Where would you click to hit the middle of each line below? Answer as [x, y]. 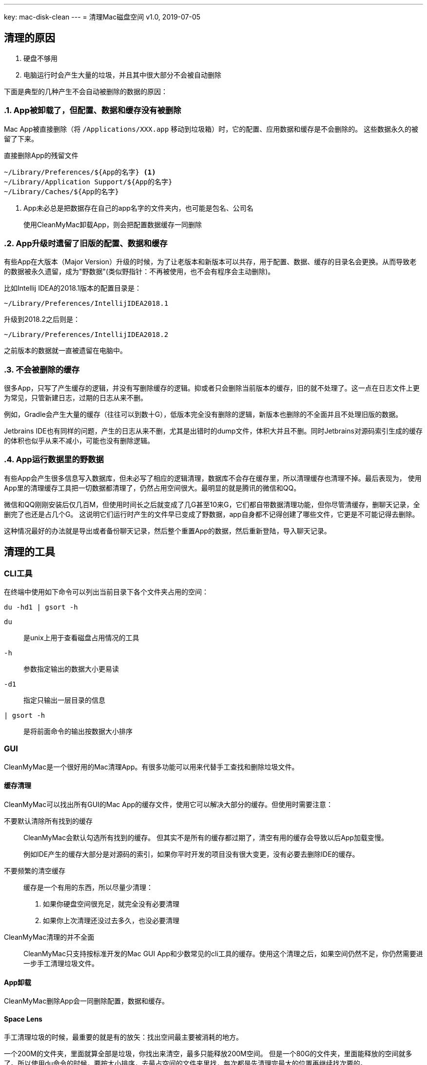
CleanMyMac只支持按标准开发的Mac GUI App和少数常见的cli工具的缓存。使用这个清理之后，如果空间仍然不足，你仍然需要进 [223, 954]
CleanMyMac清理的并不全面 [49, 937]
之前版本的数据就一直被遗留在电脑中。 [65, 351]
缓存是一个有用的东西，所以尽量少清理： [88, 887]
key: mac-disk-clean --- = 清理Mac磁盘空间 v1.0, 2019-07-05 [102, 17]
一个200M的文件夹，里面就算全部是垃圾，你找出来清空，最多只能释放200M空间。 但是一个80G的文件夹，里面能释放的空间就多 [208, 1054]
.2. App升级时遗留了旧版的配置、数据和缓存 [86, 243]
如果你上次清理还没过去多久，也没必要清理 [111, 921]
